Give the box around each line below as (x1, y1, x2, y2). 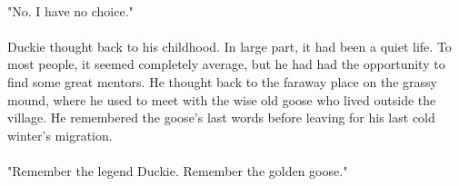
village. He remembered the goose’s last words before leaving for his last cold (7, 108, 435, 127)
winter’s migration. (7, 125, 113, 144)
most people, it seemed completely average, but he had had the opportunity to (7, 54, 445, 73)
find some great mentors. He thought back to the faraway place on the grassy (7, 72, 437, 91)
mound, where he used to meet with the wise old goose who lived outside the (7, 90, 436, 109)
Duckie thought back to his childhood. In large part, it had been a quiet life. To (7, 36, 452, 55)
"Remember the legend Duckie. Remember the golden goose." (7, 161, 348, 180)
